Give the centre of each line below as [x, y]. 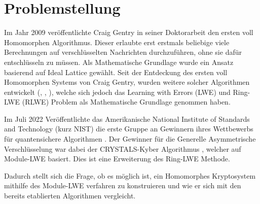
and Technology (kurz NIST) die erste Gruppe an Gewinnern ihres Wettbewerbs [129, 129]
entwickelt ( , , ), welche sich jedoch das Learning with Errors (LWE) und [117, 92]
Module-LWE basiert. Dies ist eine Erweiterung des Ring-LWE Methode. [117, 159]
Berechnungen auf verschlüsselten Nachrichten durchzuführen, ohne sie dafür [123, 52]
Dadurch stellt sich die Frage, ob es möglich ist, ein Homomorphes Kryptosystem [130, 175]
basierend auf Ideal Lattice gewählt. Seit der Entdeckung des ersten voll [116, 72]
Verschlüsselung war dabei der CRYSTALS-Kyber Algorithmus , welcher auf [123, 148]
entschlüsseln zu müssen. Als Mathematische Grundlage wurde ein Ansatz [119, 62]
